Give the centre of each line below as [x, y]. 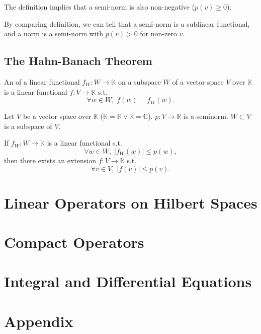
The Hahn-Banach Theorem [78, 61]
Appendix [39, 321]
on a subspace [139, 81]
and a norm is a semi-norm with [54, 34]
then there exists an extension [50, 160]
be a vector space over [57, 116]
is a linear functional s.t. [84, 143]
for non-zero [158, 34]
